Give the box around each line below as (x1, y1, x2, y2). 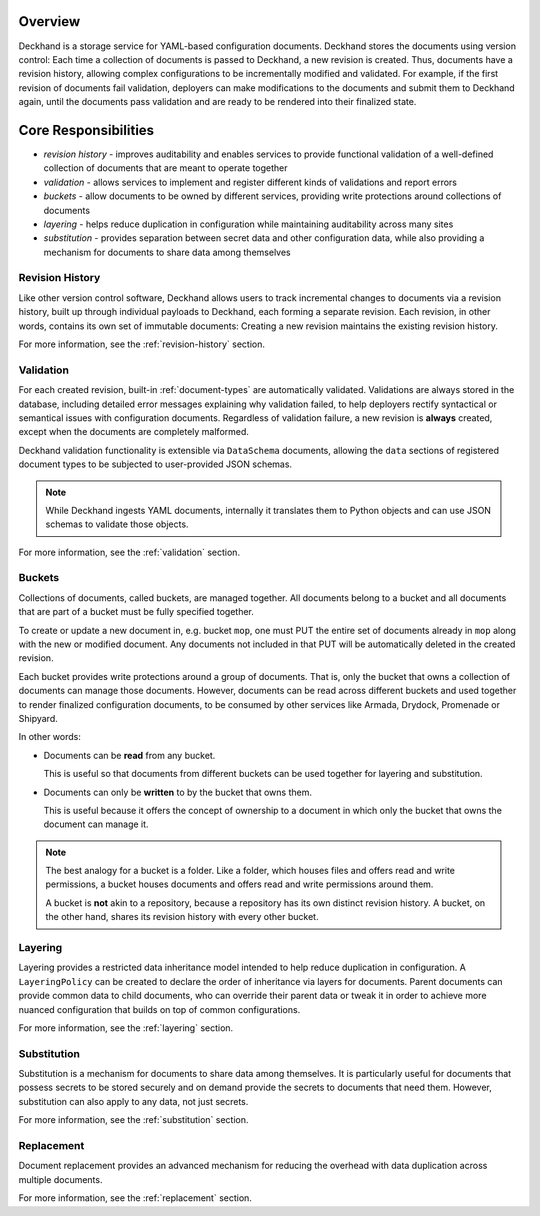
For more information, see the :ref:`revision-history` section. (18, 338, 265, 350)
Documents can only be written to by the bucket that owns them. (43, 786, 312, 798)
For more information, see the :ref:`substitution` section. (18, 1114, 249, 1126)
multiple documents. (18, 1173, 103, 1185)
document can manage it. (43, 818, 149, 830)
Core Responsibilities (18, 121, 155, 139)
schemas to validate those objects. (45, 518, 189, 530)
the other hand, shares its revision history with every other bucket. (45, 911, 319, 923)
